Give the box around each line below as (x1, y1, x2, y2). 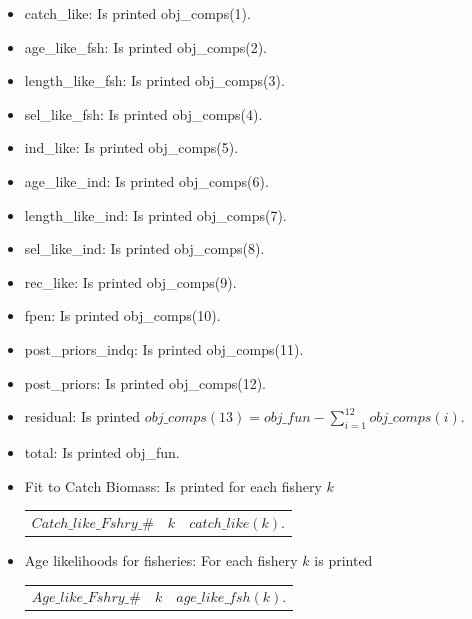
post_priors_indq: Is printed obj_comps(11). (24, 338, 304, 359)
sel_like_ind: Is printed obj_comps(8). (24, 238, 265, 259)
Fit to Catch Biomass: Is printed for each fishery (24, 475, 322, 496)
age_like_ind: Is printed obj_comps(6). (24, 170, 269, 191)
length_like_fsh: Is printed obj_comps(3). (24, 70, 285, 91)
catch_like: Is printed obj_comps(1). (24, 3, 251, 23)
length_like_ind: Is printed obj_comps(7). (24, 204, 287, 225)
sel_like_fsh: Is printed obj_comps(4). (24, 103, 263, 124)
